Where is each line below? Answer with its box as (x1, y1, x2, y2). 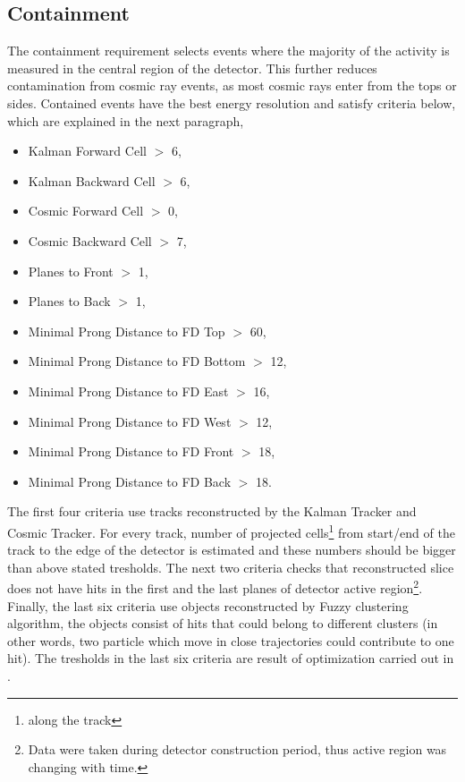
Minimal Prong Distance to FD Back (28, 472, 232, 490)
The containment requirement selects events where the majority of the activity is (7, 41, 450, 60)
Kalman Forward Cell (28, 141, 147, 160)
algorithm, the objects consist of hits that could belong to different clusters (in (7, 614, 438, 633)
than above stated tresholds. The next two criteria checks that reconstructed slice (7, 557, 454, 576)
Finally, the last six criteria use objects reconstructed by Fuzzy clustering (7, 596, 409, 615)
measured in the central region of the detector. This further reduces (7, 58, 377, 77)
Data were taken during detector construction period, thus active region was (28, 740, 447, 759)
